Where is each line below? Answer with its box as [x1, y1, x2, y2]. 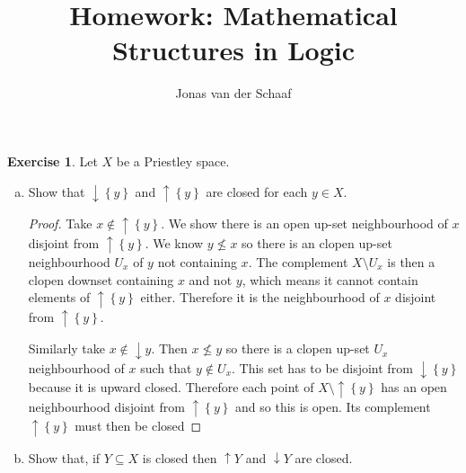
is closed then [142, 448, 217, 467]
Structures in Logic [111, 31, 356, 68]
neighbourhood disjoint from [28, 397, 185, 415]
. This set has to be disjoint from [232, 358, 413, 377]
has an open [381, 378, 447, 397]
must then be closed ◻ [75, 416, 202, 435]
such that [140, 358, 192, 377]
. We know [145, 233, 204, 252]
